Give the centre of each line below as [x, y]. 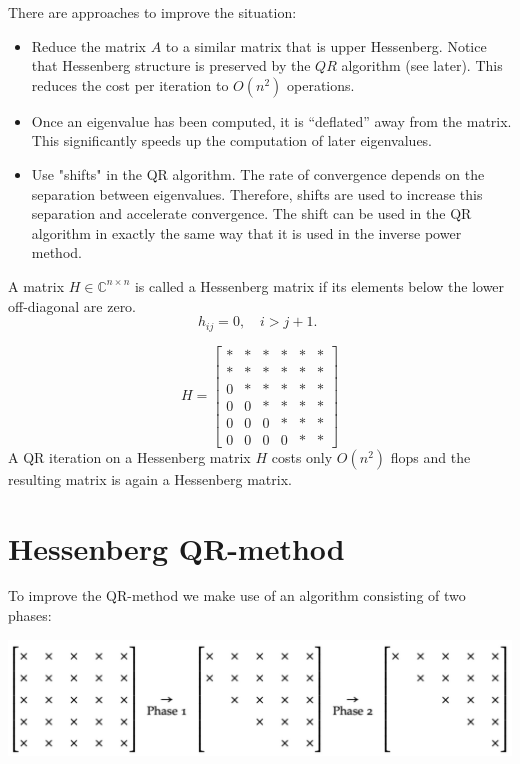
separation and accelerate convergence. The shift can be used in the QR [251, 213]
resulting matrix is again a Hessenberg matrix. [150, 478]
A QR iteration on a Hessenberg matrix [129, 456]
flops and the [430, 456]
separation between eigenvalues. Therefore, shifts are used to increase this [257, 193]
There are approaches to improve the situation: [152, 12]
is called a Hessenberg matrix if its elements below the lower [319, 285]
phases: [30, 615]
